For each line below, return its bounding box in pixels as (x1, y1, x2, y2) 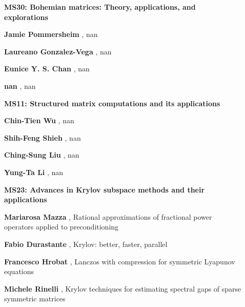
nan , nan (4, 80, 36, 91)
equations (4, 266, 34, 277)
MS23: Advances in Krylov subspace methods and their (4, 184, 205, 195)
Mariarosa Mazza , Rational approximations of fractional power (4, 211, 212, 222)
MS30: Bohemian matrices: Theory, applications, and (4, 2, 196, 12)
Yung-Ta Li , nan (4, 166, 64, 177)
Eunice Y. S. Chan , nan (4, 63, 90, 74)
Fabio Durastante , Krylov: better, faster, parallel (4, 238, 168, 249)
